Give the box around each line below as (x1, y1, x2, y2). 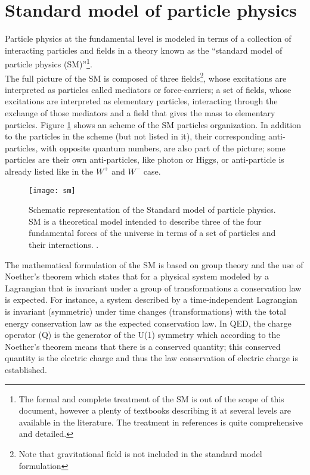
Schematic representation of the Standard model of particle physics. (29, 203, 276, 216)
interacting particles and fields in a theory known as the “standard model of (5, 44, 283, 56)
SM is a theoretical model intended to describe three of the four (29, 215, 262, 227)
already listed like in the (5, 164, 94, 177)
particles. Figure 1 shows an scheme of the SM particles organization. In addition (5, 118, 301, 131)
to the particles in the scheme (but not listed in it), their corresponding (5, 130, 266, 142)
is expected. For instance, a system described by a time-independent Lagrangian (5, 293, 297, 306)
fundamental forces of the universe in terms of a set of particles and (29, 226, 276, 239)
